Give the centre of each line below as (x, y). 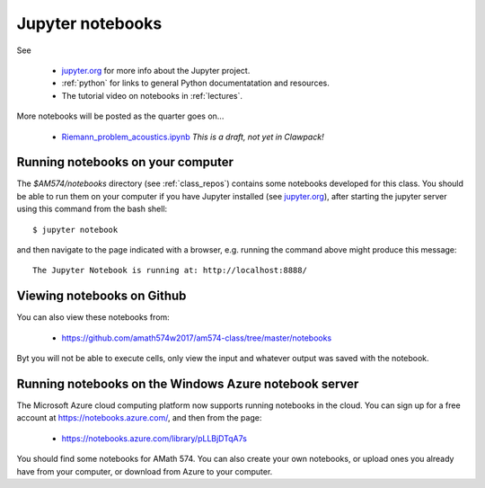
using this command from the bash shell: (92, 209)
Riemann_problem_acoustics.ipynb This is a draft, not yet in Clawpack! (193, 137)
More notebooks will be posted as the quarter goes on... (120, 116)
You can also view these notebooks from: (93, 317)
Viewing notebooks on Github (101, 296)
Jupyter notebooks (89, 23)
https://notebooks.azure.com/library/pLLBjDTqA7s (154, 438)
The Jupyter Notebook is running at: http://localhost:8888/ (170, 271)
